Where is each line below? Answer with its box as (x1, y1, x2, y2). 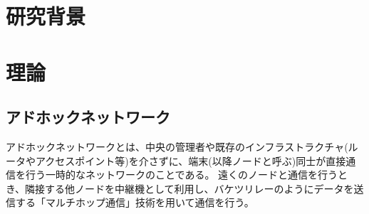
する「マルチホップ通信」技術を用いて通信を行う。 (15, 195, 254, 210)
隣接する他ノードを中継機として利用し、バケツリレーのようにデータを (25, 181, 354, 196)
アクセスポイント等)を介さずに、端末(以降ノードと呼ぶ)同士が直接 (35, 153, 346, 168)
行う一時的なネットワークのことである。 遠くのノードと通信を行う (25, 167, 338, 182)
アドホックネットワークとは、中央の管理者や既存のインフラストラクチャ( (6, 139, 348, 154)
